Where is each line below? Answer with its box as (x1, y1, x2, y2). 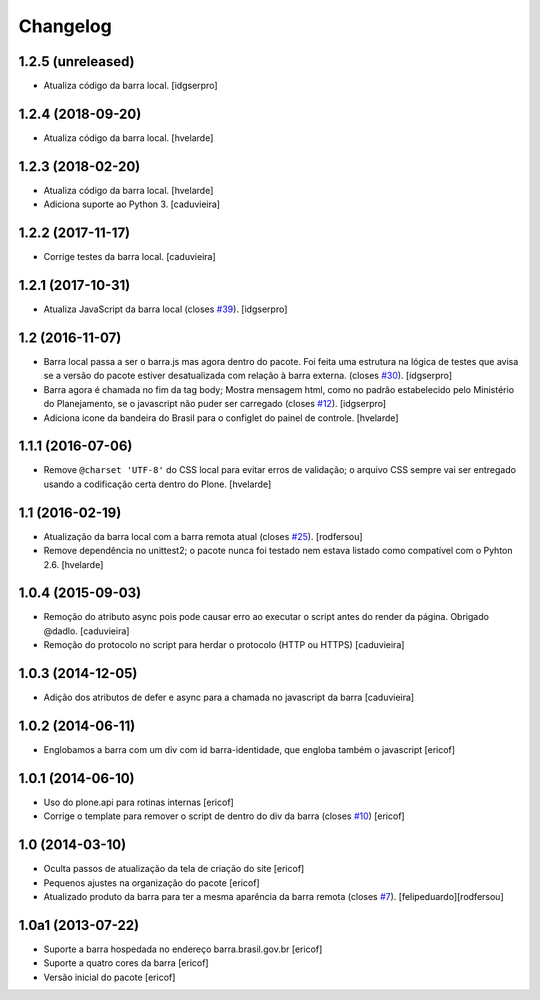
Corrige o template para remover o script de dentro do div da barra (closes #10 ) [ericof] (43, 810, 405, 822)
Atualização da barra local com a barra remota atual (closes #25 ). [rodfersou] (43, 530, 364, 542)
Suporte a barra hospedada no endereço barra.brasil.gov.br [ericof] (43, 943, 323, 955)
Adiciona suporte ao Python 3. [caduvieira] (43, 198, 220, 210)
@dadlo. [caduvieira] (43, 625, 130, 637)
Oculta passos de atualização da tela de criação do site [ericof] (43, 863, 305, 875)
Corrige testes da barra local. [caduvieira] (43, 251, 217, 263)
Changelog (18, 15, 112, 37)
